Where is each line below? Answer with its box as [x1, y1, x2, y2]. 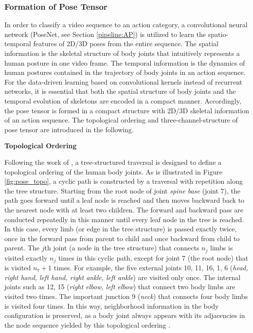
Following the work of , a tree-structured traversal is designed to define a [4, 157, 222, 167]
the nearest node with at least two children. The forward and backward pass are [4, 204, 243, 214]
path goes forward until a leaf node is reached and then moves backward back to [4, 195, 245, 205]
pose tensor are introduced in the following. [4, 124, 134, 134]
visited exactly [4, 252, 48, 263]
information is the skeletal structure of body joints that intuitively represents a [4, 48, 240, 58]
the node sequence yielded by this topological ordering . [4, 319, 170, 330]
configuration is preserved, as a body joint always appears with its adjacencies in [4, 310, 245, 320]
